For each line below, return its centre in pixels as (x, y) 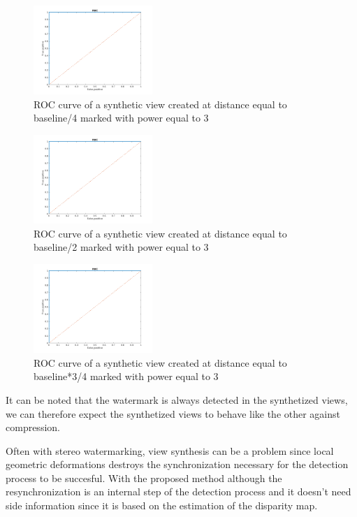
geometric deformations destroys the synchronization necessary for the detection (177, 464)
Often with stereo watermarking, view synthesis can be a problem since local (170, 450)
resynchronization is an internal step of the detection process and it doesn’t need (178, 491)
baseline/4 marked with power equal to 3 (121, 118)
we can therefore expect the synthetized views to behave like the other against (173, 413)
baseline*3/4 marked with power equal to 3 (126, 376)
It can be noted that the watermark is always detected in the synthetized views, (177, 399)
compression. (33, 427)
